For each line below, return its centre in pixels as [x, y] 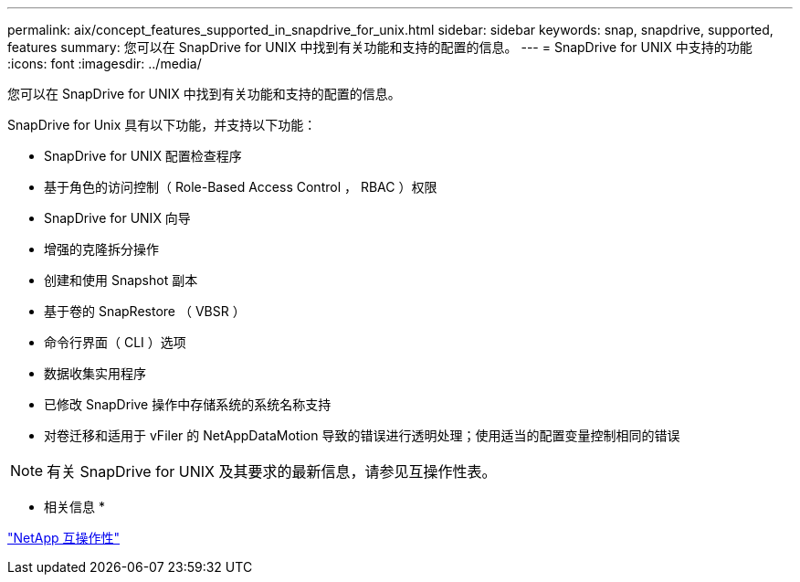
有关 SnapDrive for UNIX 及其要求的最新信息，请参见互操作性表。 [272, 471]
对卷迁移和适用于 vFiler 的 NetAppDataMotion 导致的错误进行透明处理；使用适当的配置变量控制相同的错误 [362, 435]
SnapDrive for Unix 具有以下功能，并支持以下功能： [162, 125]
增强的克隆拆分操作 [101, 249]
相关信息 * [74, 507]
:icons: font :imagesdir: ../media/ [105, 63]
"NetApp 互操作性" [64, 538]
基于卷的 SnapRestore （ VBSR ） [145, 311]
